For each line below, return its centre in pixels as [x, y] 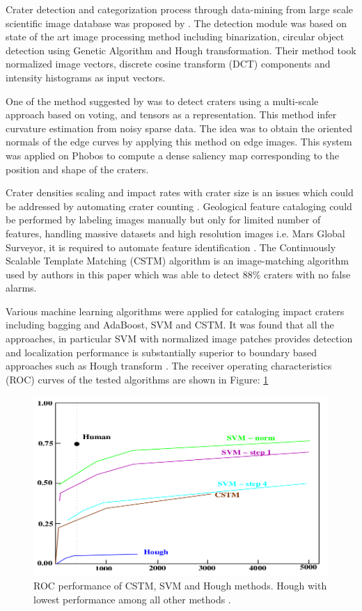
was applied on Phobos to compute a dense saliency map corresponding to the [172, 155]
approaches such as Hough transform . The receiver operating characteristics [169, 366]
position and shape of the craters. [77, 169]
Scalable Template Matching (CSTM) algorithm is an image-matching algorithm [177, 261]
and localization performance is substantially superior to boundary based [162, 352]
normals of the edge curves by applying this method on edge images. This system [179, 142]
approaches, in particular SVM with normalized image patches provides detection [179, 339]
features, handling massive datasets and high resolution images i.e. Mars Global [175, 233]
